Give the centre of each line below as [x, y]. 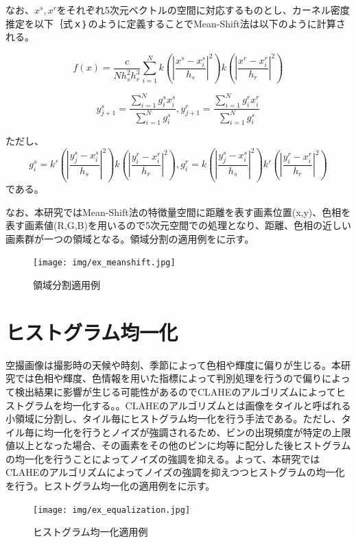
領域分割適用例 [67, 285]
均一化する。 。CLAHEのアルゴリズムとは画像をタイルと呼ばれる [207, 405]
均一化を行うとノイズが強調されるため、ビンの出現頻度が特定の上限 [197, 432]
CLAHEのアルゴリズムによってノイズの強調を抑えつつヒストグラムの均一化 [175, 472]
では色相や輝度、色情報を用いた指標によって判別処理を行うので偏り [168, 378]
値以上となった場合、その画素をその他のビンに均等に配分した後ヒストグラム [178, 445]
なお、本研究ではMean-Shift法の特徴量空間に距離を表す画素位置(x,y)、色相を [178, 212]
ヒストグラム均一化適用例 [91, 532]
